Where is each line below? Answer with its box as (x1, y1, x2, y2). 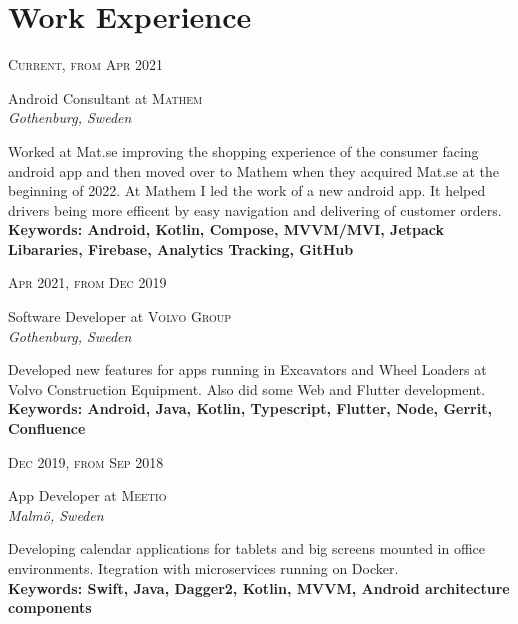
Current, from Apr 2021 (8, 54, 163, 75)
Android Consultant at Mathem (8, 87, 203, 108)
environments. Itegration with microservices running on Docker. (8, 558, 399, 578)
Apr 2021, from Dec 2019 (8, 272, 167, 293)
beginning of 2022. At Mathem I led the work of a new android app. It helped (8, 180, 486, 201)
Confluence (8, 418, 86, 439)
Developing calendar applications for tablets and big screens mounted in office (8, 538, 486, 559)
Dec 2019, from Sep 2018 (8, 451, 164, 472)
